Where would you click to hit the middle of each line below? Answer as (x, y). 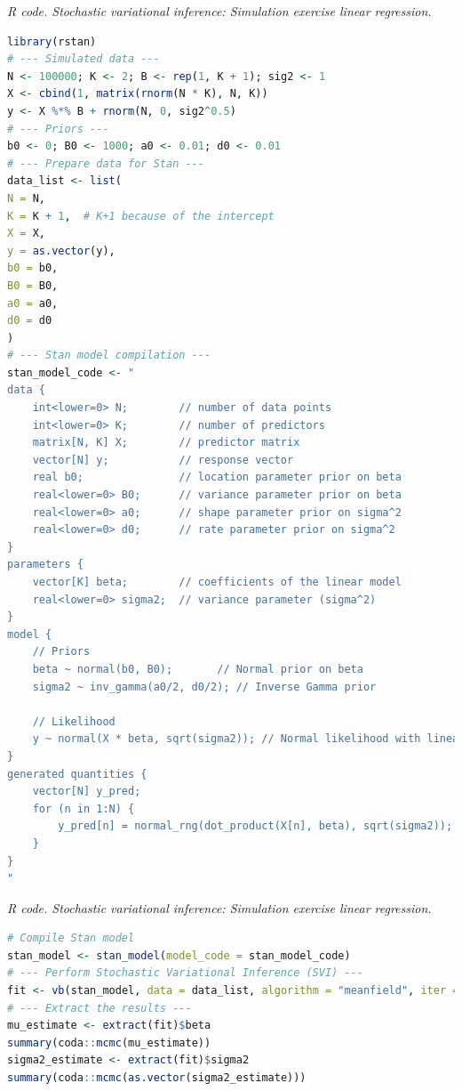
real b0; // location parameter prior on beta (217, 477)
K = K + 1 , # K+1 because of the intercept (141, 216)
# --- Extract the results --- (100, 1008)
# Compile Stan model (71, 938)
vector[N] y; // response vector (163, 460)
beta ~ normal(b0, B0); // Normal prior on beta (198, 669)
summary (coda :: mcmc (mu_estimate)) (109, 1043)
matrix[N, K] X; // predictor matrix (166, 443)
